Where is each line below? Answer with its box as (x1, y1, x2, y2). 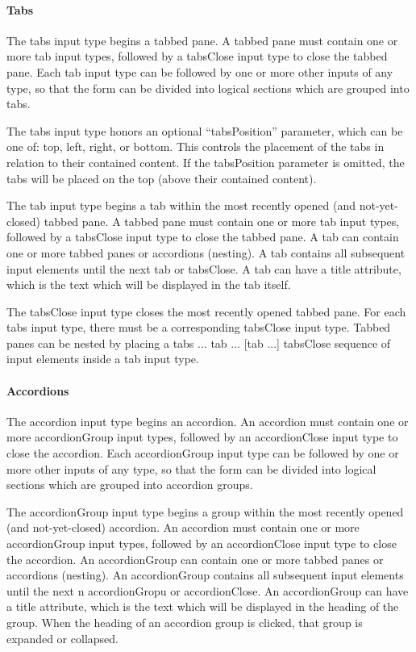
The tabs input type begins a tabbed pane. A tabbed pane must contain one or (6, 31, 398, 48)
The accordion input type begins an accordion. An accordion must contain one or (6, 412, 409, 429)
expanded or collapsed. (6, 629, 119, 646)
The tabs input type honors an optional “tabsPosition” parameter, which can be (6, 122, 403, 139)
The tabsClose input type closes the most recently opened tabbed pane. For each (6, 303, 406, 320)
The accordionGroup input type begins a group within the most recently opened (6, 503, 404, 520)
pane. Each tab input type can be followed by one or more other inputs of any (6, 63, 393, 80)
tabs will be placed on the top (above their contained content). (6, 169, 317, 186)
